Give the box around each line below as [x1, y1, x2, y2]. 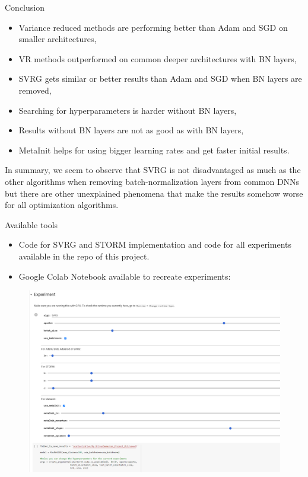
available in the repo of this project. [18, 249, 150, 262]
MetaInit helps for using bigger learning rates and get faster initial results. [18, 143, 290, 156]
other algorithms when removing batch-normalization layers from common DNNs [5, 175, 300, 187]
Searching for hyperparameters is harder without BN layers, [18, 104, 237, 116]
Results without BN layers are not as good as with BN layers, [18, 124, 244, 136]
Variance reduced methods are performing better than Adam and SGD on [18, 21, 288, 33]
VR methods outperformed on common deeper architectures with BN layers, [18, 52, 297, 65]
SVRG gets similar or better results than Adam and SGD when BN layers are [18, 72, 302, 85]
